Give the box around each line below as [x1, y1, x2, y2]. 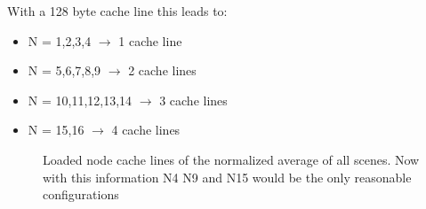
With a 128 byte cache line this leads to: [7, 2, 228, 19]
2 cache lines [128, 61, 197, 80]
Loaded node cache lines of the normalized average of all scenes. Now [43, 150, 420, 168]
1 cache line [118, 31, 182, 50]
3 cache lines [159, 90, 228, 109]
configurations [43, 185, 119, 204]
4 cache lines [111, 120, 181, 139]
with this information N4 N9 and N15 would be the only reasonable [43, 167, 412, 186]
